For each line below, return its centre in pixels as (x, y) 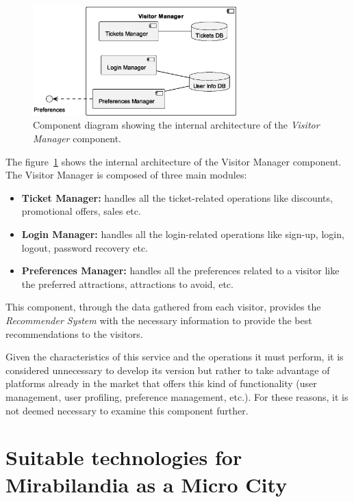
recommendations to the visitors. (74, 333)
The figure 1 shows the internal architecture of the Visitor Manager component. (174, 161)
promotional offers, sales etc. (81, 211)
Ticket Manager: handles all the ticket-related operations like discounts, (177, 197)
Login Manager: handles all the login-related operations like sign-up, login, (183, 234)
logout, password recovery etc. (85, 247)
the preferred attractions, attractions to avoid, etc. (127, 283)
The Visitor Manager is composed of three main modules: (126, 175)
